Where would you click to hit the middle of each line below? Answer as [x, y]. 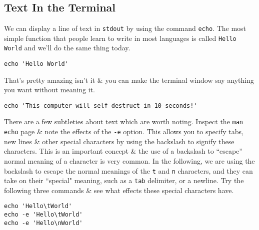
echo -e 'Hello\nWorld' [43, 223]
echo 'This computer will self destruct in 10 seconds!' [101, 106]
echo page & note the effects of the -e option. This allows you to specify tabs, [124, 131]
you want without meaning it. [50, 90]
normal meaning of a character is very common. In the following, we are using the [129, 160]
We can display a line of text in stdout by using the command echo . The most [125, 28]
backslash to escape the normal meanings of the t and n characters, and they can [128, 170]
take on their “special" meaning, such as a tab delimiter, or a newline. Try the [124, 180]
